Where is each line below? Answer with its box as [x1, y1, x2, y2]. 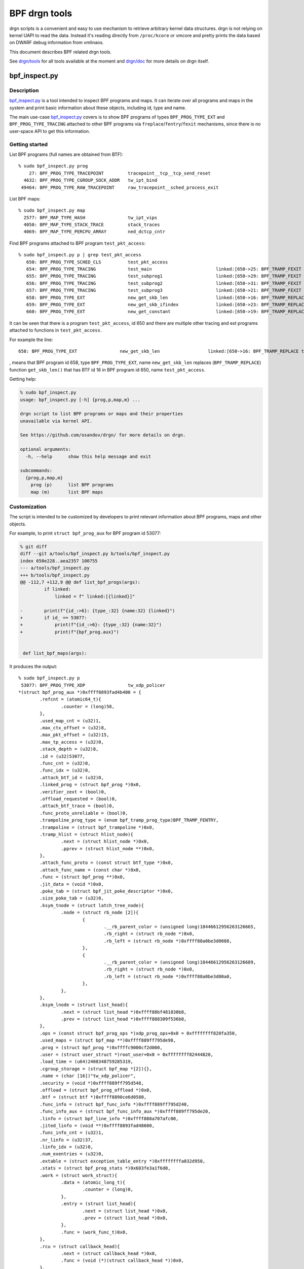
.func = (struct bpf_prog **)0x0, [40, 874, 126, 880]
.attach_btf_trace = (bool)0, [40, 803, 115, 809]
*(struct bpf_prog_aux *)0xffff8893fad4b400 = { [18, 689, 141, 695]
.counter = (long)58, [61, 704, 115, 709]
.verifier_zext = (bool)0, [40, 789, 107, 794]
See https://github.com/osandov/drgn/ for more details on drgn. [20, 432, 186, 438]
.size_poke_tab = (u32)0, [40, 895, 104, 901]
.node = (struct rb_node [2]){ [61, 910, 139, 916]
